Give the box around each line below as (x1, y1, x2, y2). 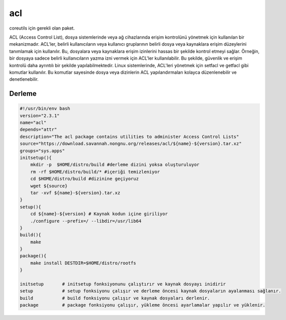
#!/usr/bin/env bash (20, 106, 70, 111)
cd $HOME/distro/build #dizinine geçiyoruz (30, 176, 139, 182)
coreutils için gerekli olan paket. (9, 25, 75, 31)
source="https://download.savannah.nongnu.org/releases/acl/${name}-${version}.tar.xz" (20, 141, 242, 146)
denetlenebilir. (9, 76, 39, 82)
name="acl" (20, 120, 47, 125)
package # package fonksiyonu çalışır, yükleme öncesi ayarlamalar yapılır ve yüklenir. (20, 302, 265, 308)
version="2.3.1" (20, 113, 60, 118)
